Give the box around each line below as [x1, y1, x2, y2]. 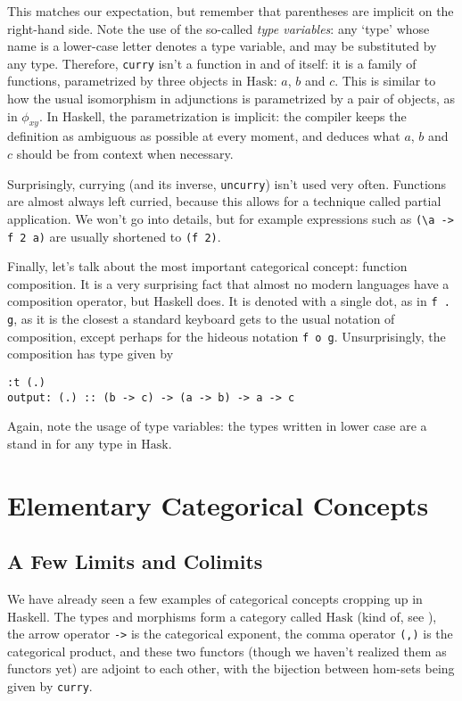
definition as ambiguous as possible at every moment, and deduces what [7, 127, 400, 145]
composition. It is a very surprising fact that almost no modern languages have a [7, 274, 450, 293]
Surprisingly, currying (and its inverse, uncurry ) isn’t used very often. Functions [7, 174, 447, 193]
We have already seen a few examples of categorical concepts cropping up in [7, 590, 423, 607]
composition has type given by [7, 344, 174, 363]
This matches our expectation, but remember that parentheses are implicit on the [7, 2, 454, 20]
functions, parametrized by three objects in [7, 71, 243, 90]
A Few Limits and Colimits [7, 548, 263, 575]
